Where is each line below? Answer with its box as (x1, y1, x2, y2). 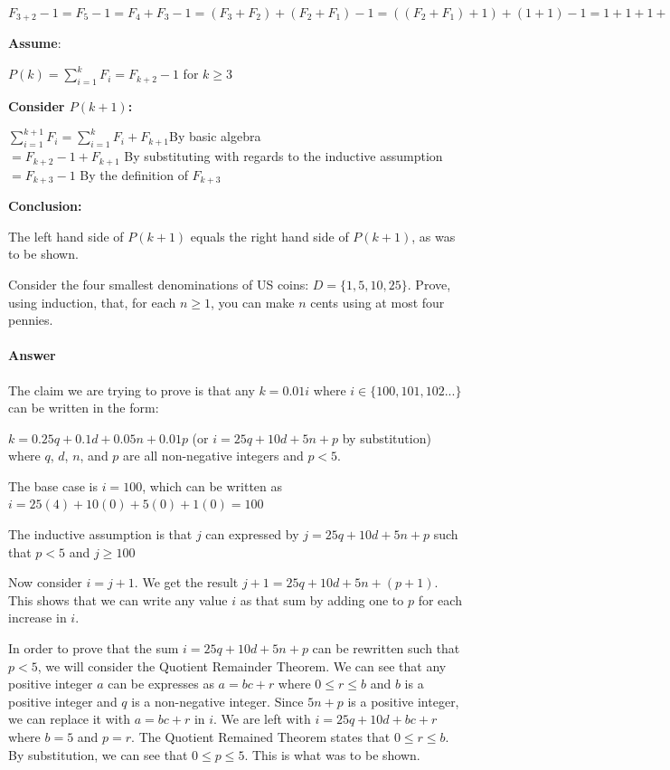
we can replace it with (8, 709, 130, 728)
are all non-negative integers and (123, 446, 304, 465)
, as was (411, 226, 456, 245)
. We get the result (134, 573, 239, 592)
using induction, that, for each (8, 292, 176, 311)
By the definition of (80, 165, 188, 184)
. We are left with (213, 709, 311, 728)
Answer (8, 346, 56, 365)
